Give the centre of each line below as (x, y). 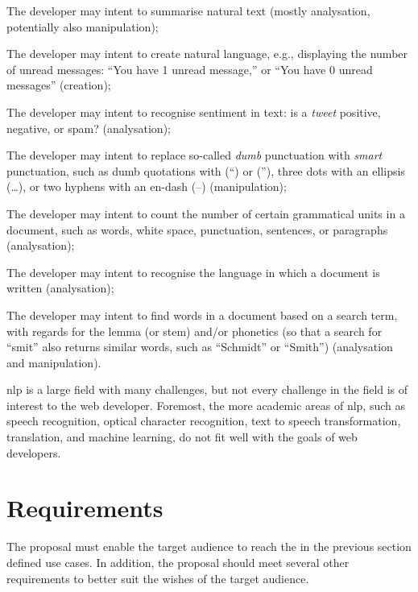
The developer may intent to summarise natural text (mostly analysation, (188, 10)
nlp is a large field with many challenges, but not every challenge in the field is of (207, 389)
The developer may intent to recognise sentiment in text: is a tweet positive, (194, 112)
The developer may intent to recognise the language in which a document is (193, 272)
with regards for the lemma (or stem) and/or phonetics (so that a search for (195, 331)
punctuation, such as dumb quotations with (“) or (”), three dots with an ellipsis (206, 170)
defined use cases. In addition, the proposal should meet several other (178, 562)
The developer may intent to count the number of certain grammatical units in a (206, 213)
